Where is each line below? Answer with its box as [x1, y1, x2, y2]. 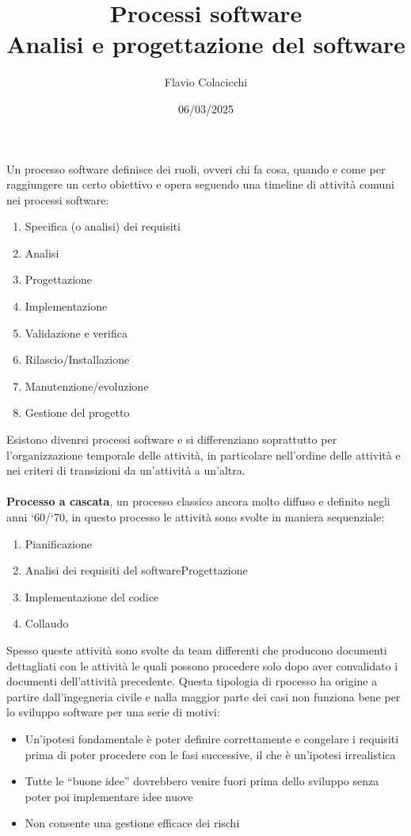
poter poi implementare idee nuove [25, 788, 193, 804]
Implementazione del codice [25, 588, 159, 605]
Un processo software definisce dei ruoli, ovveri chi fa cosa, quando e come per [6, 160, 386, 177]
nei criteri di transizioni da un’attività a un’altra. [6, 462, 245, 479]
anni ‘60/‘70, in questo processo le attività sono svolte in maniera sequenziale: [6, 509, 385, 525]
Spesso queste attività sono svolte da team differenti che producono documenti [6, 641, 387, 658]
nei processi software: [6, 191, 109, 208]
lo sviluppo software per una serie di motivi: [6, 704, 220, 720]
